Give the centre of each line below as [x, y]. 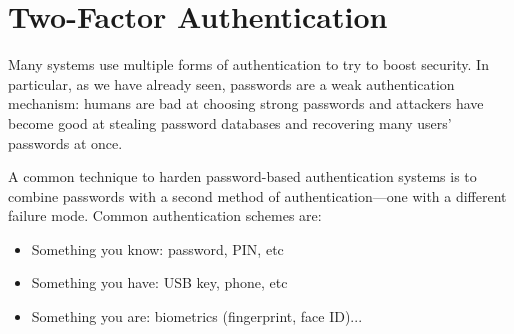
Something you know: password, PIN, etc [157, 248]
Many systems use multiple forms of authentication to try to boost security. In [248, 64]
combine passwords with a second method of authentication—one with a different [257, 195]
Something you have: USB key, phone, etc [159, 282]
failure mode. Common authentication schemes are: [165, 215]
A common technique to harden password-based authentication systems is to [242, 176]
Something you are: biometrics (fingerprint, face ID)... [197, 316]
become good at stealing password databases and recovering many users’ [230, 122]
